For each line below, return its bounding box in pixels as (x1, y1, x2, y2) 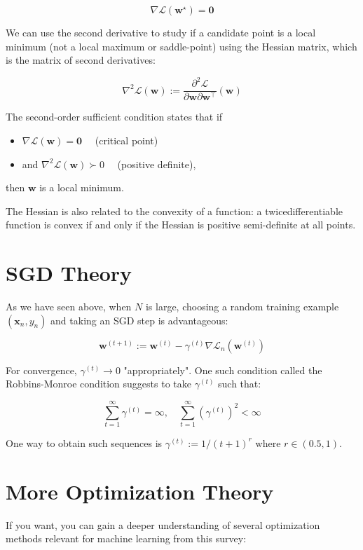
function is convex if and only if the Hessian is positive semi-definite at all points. (6, 217, 356, 232)
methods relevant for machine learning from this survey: (6, 531, 247, 546)
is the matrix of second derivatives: (6, 53, 156, 67)
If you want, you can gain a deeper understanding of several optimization (6, 517, 320, 532)
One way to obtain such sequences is (6, 435, 163, 450)
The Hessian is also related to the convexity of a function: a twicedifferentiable (6, 203, 343, 218)
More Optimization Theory (6, 476, 274, 505)
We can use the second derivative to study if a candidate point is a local (6, 25, 316, 39)
